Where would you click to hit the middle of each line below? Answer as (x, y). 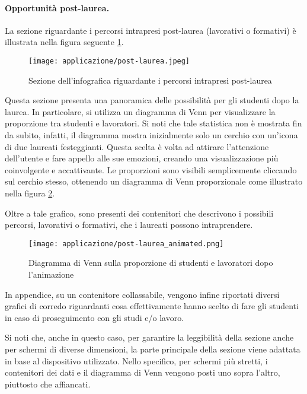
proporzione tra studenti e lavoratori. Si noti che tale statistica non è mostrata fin (153, 123)
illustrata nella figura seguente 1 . (64, 42)
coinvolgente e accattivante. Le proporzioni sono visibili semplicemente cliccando (151, 169)
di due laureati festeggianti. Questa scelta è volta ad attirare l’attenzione (137, 146)
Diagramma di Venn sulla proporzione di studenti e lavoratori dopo (151, 263)
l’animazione (51, 274)
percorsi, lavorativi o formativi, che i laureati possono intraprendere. (129, 225)
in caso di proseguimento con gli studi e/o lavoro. (95, 317)
